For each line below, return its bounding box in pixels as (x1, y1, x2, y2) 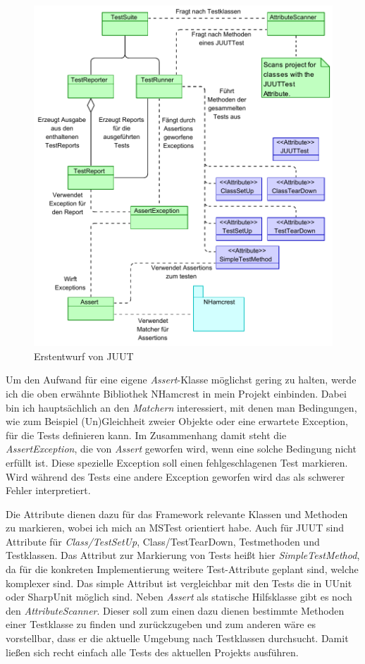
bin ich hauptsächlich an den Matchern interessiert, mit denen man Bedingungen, (6, 400, 357, 414)
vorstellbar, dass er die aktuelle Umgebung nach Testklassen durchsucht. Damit (6, 631, 349, 646)
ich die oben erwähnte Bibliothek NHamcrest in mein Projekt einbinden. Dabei (6, 386, 347, 400)
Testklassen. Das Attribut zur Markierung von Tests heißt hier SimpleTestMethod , (6, 548, 360, 562)
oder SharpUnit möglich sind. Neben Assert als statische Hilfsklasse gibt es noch (6, 589, 352, 604)
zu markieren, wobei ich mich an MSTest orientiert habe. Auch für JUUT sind (6, 520, 345, 535)
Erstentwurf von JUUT (34, 348, 134, 363)
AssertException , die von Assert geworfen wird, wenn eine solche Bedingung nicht (6, 441, 357, 456)
